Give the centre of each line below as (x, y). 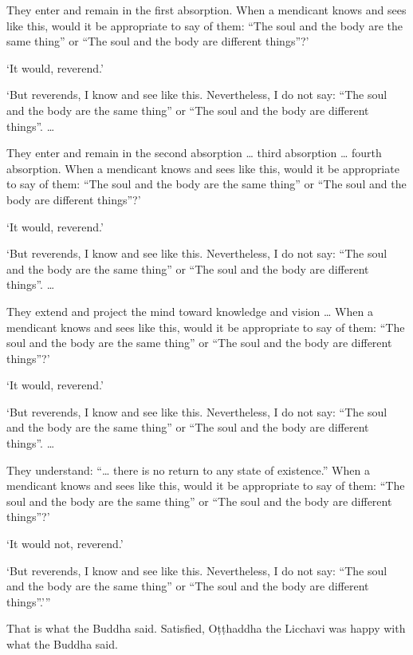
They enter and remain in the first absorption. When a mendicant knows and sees (206, 10)
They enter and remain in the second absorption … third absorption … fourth (194, 153)
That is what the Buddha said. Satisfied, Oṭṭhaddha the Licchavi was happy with (206, 628)
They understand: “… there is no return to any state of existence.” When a (188, 470)
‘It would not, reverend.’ (65, 544)
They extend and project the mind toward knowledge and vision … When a (190, 311)
